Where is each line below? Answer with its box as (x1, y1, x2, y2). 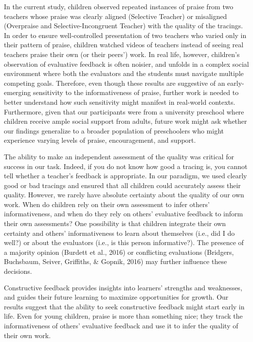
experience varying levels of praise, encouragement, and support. (4, 135, 196, 145)
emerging (4, 87, 31, 97)
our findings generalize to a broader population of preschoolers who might (4, 125, 224, 135)
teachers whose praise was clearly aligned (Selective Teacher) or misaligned (4, 11, 227, 21)
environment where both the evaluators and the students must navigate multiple (4, 68, 244, 78)
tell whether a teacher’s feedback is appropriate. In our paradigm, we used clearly (4, 171, 247, 181)
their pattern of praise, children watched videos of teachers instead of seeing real (4, 39, 244, 50)
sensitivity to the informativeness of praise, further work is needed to (33, 87, 239, 97)
